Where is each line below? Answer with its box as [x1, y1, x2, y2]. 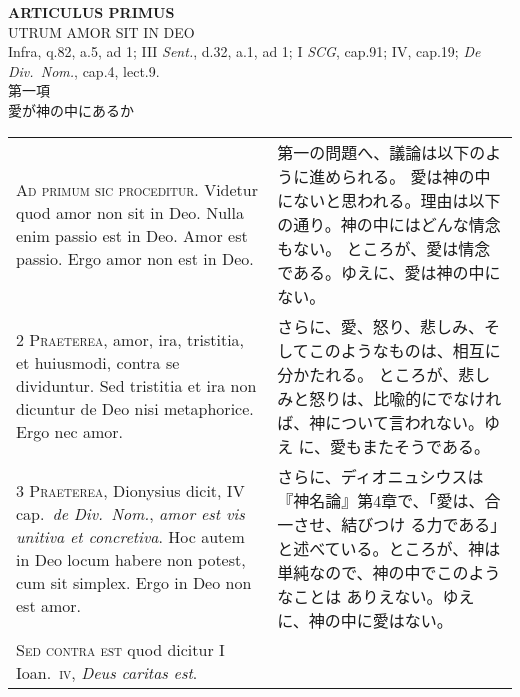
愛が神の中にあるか [8, 99, 134, 120]
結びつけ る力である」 [341, 512, 499, 536]
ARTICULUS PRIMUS [8, 2, 175, 22]
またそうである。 [362, 434, 490, 458]
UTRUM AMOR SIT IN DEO [8, 21, 195, 42]
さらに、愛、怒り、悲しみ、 [277, 314, 485, 338]
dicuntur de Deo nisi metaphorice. [16, 397, 254, 421]
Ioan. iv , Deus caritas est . [16, 660, 198, 684]
